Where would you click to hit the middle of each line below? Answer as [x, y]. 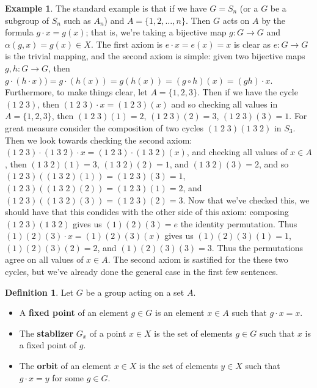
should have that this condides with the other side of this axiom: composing [147, 212]
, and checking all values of [237, 152]
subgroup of [27, 20]
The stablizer [46, 333]
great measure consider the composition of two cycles [104, 127]
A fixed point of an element [74, 313]
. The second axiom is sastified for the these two [198, 259]
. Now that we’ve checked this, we [246, 199]
